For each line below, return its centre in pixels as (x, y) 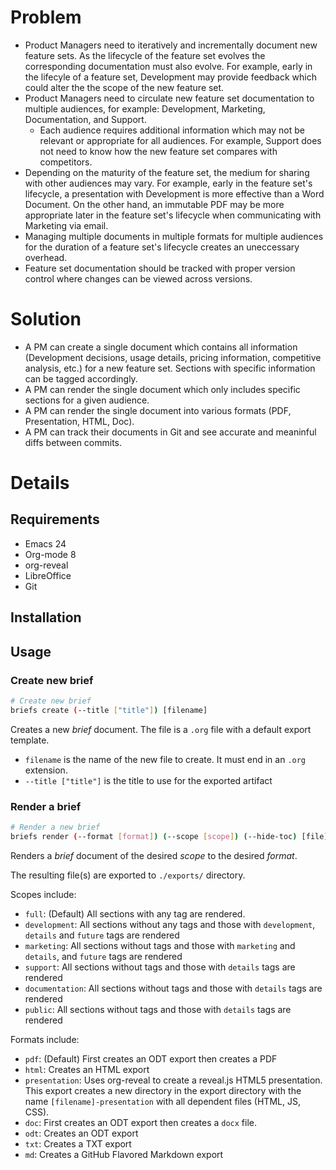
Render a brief (46, 806)
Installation (46, 617)
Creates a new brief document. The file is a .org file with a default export (161, 729)
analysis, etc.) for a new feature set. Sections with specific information (170, 368)
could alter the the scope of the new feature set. (124, 87)
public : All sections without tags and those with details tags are (158, 1009)
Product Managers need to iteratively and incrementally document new (171, 45)
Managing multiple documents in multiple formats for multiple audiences (174, 236)
